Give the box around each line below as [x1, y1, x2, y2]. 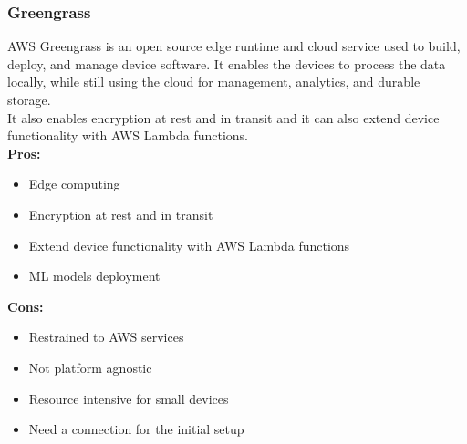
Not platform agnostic [28, 357, 152, 377]
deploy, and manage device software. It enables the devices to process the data [7, 54, 446, 73]
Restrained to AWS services [28, 327, 184, 346]
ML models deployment [28, 266, 161, 285]
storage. [7, 90, 51, 108]
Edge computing [28, 174, 120, 193]
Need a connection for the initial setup [28, 419, 244, 439]
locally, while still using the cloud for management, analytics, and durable [7, 72, 420, 91]
